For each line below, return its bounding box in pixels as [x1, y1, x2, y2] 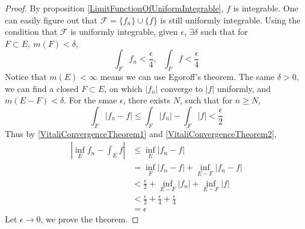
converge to [161, 82, 203, 94]
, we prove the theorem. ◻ [40, 213, 139, 225]
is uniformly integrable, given [70, 25, 178, 38]
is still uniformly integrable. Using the [160, 13, 301, 26]
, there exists [123, 94, 171, 106]
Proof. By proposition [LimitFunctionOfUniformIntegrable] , [5, 2, 224, 14]
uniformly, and [217, 82, 271, 94]
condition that [5, 25, 58, 38]
